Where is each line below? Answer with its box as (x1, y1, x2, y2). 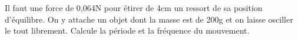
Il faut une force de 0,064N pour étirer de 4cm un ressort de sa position (5, 2, 263, 13)
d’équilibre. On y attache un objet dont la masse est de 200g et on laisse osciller (5, 13, 293, 25)
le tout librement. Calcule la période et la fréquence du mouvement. (5, 24, 250, 37)
